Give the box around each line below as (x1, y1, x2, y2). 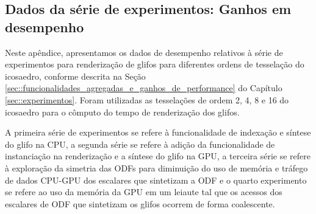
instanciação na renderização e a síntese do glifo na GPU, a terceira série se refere (5, 150, 311, 162)
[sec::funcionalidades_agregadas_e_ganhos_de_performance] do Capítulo (5, 81, 282, 94)
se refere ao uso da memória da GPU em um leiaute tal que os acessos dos (5, 185, 282, 198)
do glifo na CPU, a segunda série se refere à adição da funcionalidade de (5, 137, 275, 150)
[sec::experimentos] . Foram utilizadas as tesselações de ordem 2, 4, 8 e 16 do (5, 93, 289, 106)
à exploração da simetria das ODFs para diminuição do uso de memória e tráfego (5, 161, 308, 174)
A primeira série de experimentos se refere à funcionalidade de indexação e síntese (5, 126, 311, 139)
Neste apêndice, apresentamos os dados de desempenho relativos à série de (5, 46, 283, 58)
